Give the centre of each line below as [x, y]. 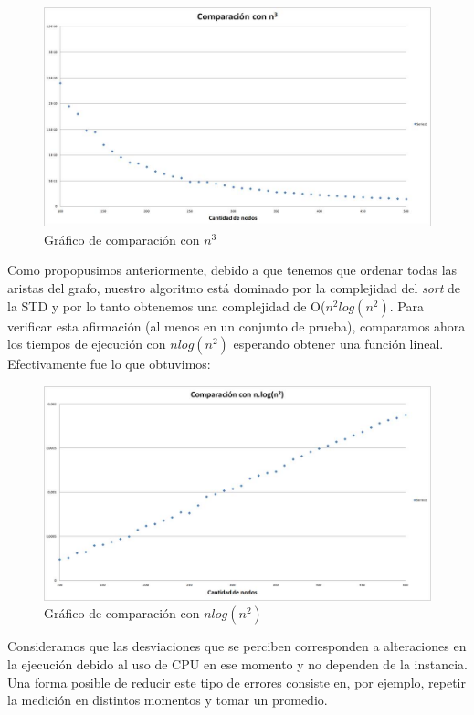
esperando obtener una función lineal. [338, 344]
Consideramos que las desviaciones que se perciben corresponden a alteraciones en [237, 646]
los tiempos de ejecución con [87, 344]
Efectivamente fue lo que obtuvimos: [109, 364]
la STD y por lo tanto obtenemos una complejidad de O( [167, 305]
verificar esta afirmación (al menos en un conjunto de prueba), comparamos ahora [237, 326]
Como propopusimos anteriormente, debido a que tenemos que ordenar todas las [232, 270]
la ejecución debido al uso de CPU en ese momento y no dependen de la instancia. [237, 663]
